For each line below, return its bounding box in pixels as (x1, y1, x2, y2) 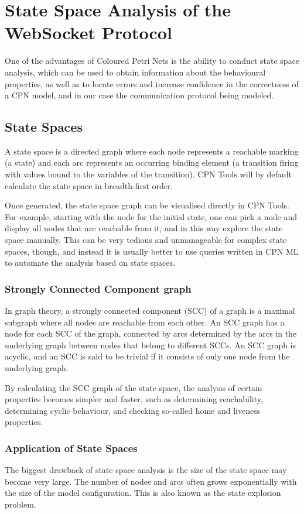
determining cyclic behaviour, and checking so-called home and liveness (5, 404, 261, 416)
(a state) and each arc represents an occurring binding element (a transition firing (5, 156, 299, 169)
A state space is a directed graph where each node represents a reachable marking (5, 145, 299, 157)
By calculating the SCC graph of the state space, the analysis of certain (5, 381, 262, 393)
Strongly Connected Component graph (5, 281, 192, 296)
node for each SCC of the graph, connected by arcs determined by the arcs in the (5, 327, 297, 340)
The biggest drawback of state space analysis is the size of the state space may (5, 464, 287, 476)
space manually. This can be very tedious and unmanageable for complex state (5, 234, 287, 246)
